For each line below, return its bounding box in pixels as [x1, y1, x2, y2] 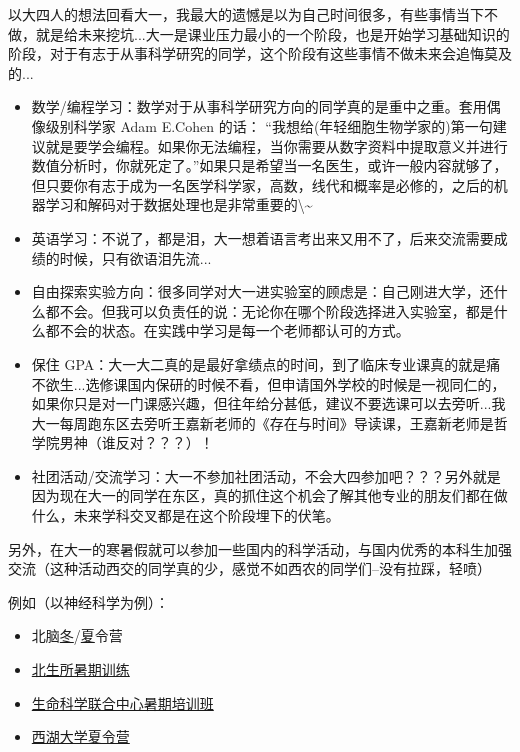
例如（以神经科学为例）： [8, 591, 169, 612]
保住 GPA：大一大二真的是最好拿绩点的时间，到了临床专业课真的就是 [31, 353, 487, 374]
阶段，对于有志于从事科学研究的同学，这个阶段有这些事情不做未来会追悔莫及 [8, 43, 512, 64]
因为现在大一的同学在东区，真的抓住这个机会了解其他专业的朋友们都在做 [31, 485, 508, 506]
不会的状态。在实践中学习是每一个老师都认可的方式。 [59, 320, 410, 341]
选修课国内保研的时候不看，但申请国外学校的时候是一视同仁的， [85, 373, 506, 394]
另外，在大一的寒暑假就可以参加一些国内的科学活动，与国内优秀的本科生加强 [8, 538, 512, 559]
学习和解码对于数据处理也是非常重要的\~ [45, 194, 313, 215]
